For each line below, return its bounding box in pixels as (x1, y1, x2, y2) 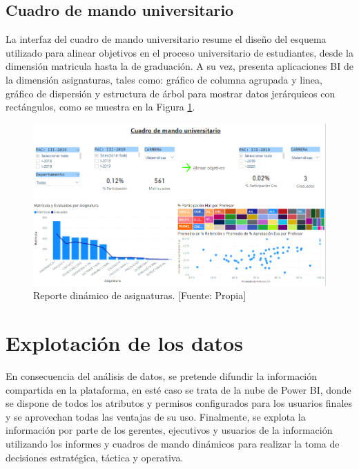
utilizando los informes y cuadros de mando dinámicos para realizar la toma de (6, 437, 340, 450)
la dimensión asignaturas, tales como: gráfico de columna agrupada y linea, (6, 72, 322, 86)
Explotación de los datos (6, 329, 243, 357)
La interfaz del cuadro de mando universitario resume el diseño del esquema (6, 32, 327, 46)
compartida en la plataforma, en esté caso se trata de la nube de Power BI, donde (6, 382, 351, 396)
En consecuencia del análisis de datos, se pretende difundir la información (6, 369, 318, 383)
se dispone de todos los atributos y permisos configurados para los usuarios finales (6, 396, 353, 410)
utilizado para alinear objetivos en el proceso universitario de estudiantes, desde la (6, 45, 353, 59)
